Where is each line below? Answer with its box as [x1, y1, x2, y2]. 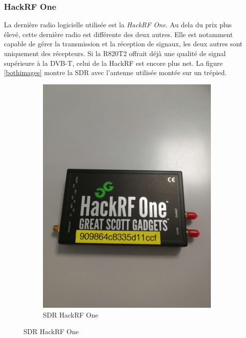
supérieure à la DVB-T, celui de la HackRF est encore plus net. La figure [4, 58, 223, 68]
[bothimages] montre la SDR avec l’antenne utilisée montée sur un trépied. [4, 67, 227, 78]
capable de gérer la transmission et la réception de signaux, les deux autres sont [4, 39, 243, 49]
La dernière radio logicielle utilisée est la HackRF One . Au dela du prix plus [4, 20, 232, 30]
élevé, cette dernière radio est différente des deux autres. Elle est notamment [4, 29, 233, 39]
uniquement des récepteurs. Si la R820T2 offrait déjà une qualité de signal [4, 48, 226, 58]
